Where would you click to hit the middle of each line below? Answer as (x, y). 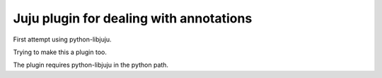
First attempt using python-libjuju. (63, 39)
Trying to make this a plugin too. (60, 52)
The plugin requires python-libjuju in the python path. (91, 65)
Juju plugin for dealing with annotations (133, 18)
